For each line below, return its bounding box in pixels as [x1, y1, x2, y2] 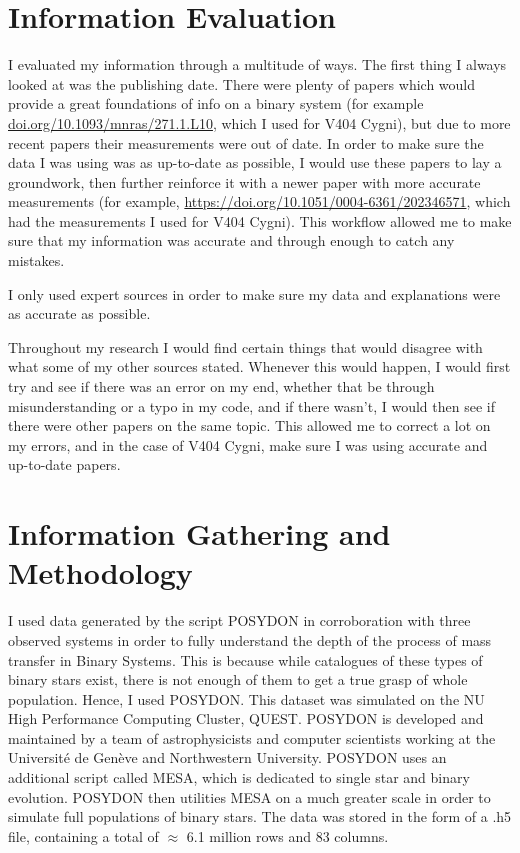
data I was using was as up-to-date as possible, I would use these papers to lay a [8, 152, 502, 173]
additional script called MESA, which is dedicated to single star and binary [8, 767, 470, 788]
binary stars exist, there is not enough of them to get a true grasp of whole [8, 669, 468, 690]
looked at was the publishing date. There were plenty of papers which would [8, 73, 476, 94]
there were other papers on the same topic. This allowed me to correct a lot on [8, 415, 491, 436]
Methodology [8, 552, 193, 593]
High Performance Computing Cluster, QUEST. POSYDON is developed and [8, 708, 484, 729]
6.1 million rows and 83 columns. [186, 825, 389, 846]
